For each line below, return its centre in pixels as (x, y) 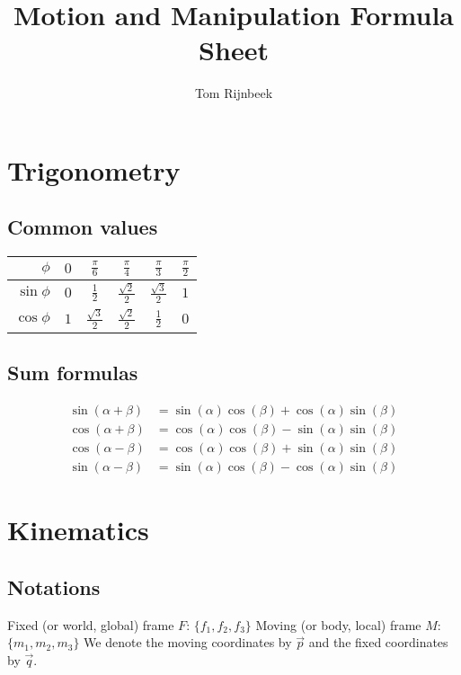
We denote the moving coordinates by (188, 642)
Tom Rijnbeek (234, 93)
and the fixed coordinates (378, 642)
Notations (54, 586)
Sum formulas (73, 373)
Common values (83, 227)
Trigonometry (94, 169)
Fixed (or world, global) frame (91, 624)
